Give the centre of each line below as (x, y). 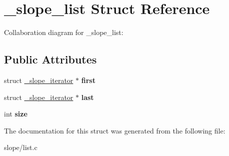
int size (16, 114)
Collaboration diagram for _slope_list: (64, 32)
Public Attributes (50, 59)
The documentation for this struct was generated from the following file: (115, 130)
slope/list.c (21, 147)
